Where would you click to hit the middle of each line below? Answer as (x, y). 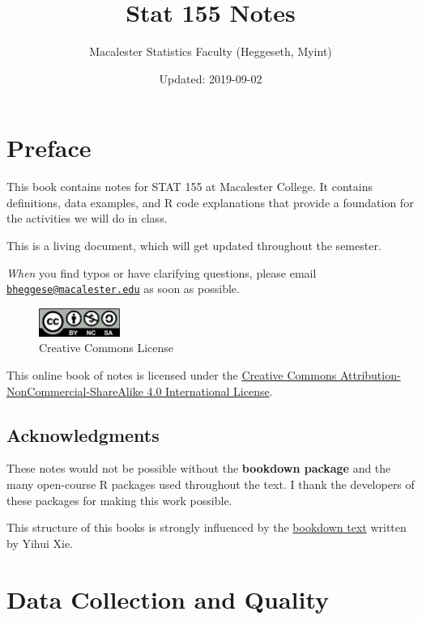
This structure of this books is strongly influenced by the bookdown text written (207, 527)
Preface (49, 148)
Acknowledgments (83, 434)
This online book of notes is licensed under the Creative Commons (172, 375)
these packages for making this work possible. (119, 500)
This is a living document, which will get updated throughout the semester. (194, 246)
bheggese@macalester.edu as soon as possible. (123, 289)
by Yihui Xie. (40, 543)
